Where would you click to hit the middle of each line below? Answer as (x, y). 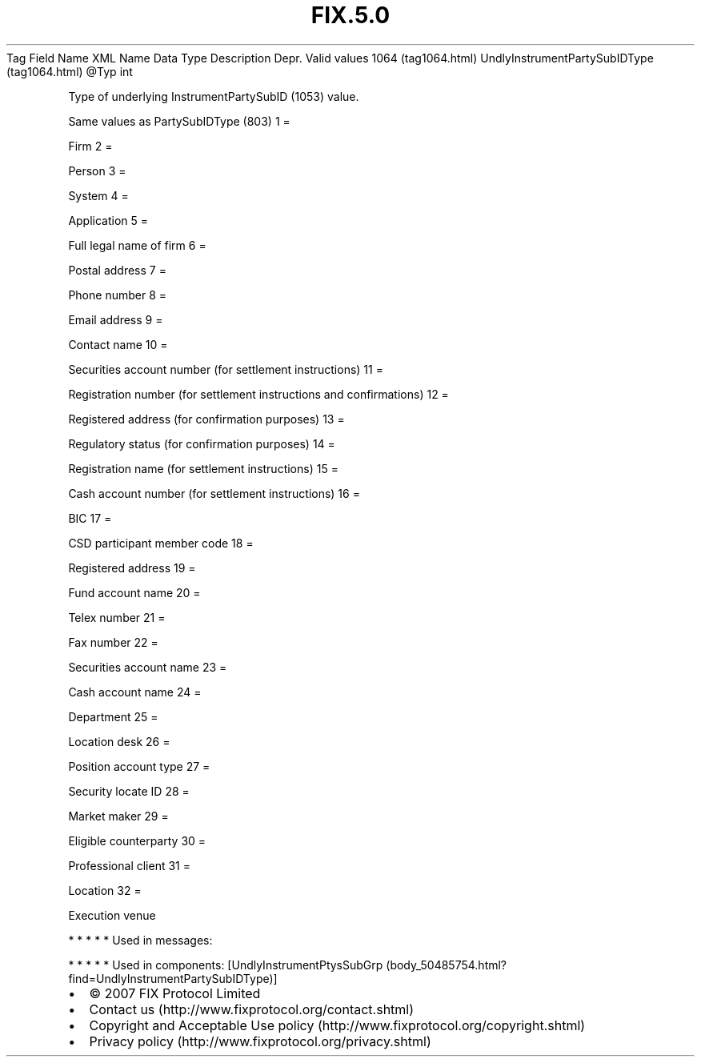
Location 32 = (105, 890)
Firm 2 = (90, 146)
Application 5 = (108, 220)
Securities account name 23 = (148, 667)
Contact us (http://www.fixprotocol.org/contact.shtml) (252, 1009)
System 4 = (98, 195)
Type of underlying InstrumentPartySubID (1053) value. (214, 96)
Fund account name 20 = (134, 592)
